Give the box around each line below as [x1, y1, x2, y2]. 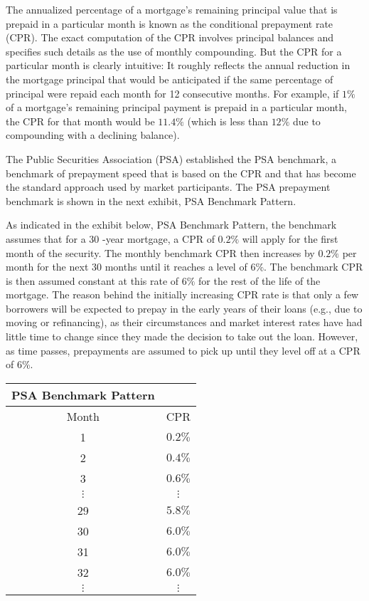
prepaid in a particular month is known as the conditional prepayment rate [6, 16, 333, 31]
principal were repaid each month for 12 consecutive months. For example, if [6, 85, 339, 100]
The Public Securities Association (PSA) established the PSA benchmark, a [6, 151, 337, 166]
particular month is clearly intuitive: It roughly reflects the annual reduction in [6, 58, 351, 73]
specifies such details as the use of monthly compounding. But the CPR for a [6, 43, 342, 58]
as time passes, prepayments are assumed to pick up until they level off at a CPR [6, 343, 360, 357]
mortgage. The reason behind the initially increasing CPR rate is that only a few [6, 287, 359, 302]
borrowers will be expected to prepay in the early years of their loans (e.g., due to [6, 300, 363, 315]
